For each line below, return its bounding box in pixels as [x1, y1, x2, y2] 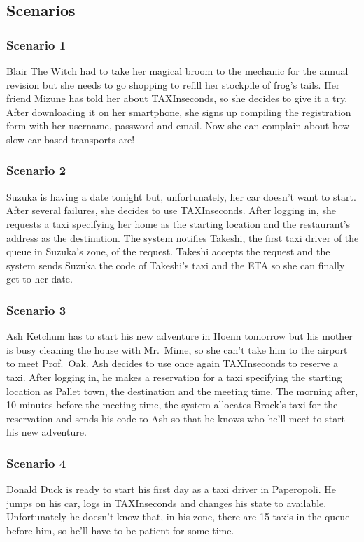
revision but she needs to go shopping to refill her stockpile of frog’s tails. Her [6, 77, 340, 92]
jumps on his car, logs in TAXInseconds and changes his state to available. [6, 495, 327, 510]
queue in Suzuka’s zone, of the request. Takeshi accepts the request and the [6, 244, 330, 259]
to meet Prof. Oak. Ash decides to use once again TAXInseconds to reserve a [6, 356, 338, 371]
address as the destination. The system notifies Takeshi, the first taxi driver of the [6, 230, 359, 245]
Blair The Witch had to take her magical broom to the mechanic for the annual [6, 64, 349, 78]
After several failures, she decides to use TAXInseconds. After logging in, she [6, 203, 336, 217]
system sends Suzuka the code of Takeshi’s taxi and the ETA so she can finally [6, 257, 345, 272]
